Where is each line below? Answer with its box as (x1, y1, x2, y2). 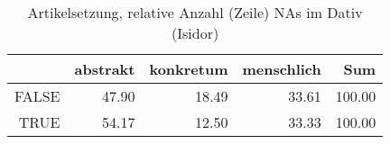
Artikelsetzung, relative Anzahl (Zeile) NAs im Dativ (27, 2, 363, 22)
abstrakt (74, 58, 135, 79)
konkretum (149, 58, 228, 79)
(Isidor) (172, 22, 219, 43)
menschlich (242, 58, 321, 79)
